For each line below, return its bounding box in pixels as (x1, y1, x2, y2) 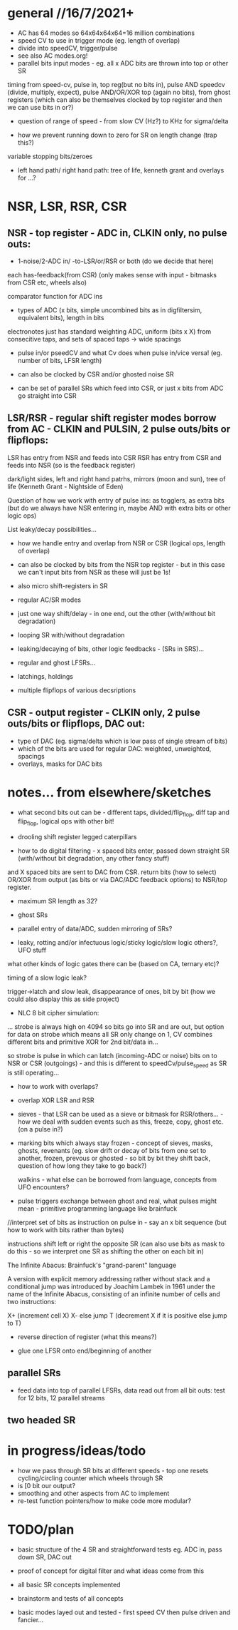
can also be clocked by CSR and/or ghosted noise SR (17, 369, 174, 379)
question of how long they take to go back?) (17, 1161, 147, 1170)
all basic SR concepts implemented (17, 1580, 121, 1589)
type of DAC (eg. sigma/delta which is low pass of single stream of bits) (17, 737, 228, 745)
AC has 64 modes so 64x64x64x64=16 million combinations (17, 29, 195, 37)
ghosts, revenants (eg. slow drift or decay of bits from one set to (17, 1146, 207, 1154)
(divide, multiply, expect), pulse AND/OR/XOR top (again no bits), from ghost (7, 88, 231, 96)
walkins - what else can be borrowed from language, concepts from (17, 1175, 217, 1184)
